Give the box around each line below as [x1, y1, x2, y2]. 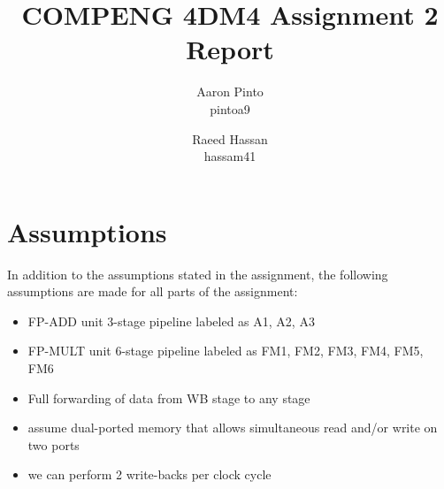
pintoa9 [210, 99, 250, 118]
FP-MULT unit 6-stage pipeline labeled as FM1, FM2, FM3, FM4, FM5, [27, 341, 424, 360]
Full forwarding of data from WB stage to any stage [27, 388, 310, 407]
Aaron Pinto [196, 82, 264, 101]
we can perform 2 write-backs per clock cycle [27, 465, 272, 484]
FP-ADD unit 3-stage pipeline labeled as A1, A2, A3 [27, 311, 315, 330]
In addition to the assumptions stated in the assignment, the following [7, 264, 388, 283]
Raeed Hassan [192, 129, 268, 148]
